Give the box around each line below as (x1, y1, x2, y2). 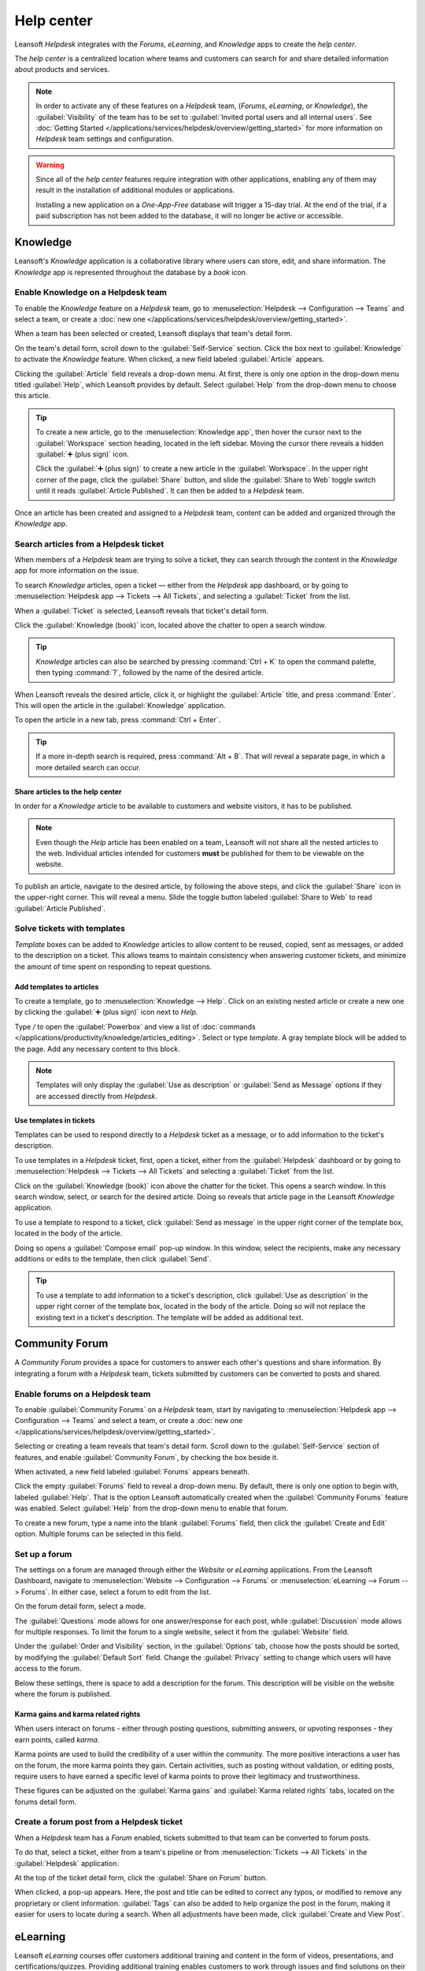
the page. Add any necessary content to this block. (14, 1044, 180, 1053)
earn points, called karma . (14, 1734, 100, 1744)
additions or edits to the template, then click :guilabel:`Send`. (14, 1254, 212, 1263)
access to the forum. (14, 1664, 82, 1673)
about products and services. (14, 65, 110, 74)
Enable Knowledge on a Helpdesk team (14, 287, 168, 298)
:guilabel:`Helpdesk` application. (14, 1858, 120, 1868)
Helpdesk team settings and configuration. (35, 134, 174, 143)
